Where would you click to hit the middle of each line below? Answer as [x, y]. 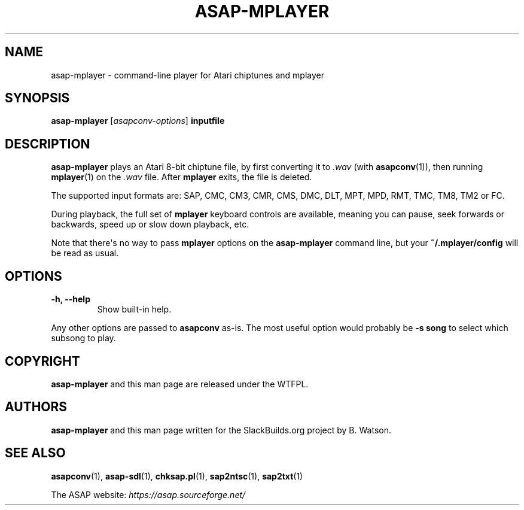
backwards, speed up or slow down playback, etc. [150, 224]
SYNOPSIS [37, 98]
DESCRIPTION [48, 144]
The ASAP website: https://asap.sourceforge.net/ [148, 494]
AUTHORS [36, 407]
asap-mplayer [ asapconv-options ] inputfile [138, 121]
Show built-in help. [134, 309]
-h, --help [71, 299]
